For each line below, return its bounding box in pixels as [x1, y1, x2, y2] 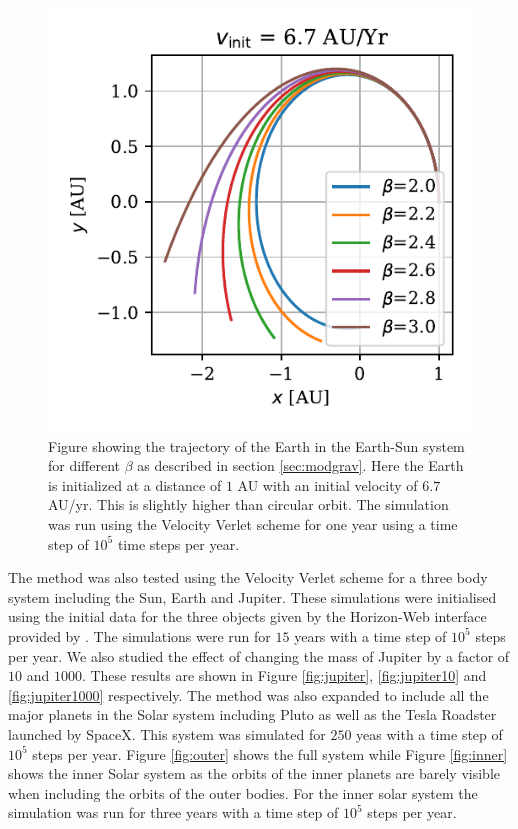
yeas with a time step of [356, 723, 503, 744]
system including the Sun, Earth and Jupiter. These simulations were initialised [8, 586, 497, 607]
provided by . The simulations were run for [8, 625, 271, 646]
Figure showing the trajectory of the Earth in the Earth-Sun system [48, 435, 465, 456]
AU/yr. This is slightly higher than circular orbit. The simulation [48, 494, 449, 515]
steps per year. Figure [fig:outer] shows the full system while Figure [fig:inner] [32, 743, 508, 764]
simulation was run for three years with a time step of [8, 802, 339, 823]
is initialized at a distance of [48, 474, 222, 495]
